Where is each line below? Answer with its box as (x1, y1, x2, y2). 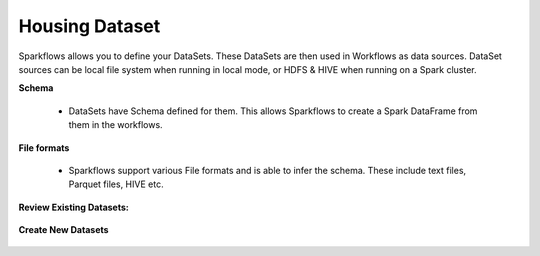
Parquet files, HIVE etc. (68, 178, 164, 190)
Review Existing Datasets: (18, 201, 130, 213)
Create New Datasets (18, 224, 109, 236)
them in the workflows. (68, 119, 164, 131)
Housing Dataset (18, 15, 161, 37)
